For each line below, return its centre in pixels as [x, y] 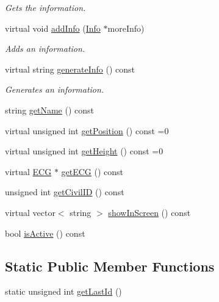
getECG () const [92, 171]
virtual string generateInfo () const [70, 69]
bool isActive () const [45, 233]
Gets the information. [45, 7]
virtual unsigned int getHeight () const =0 [84, 151]
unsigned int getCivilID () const [65, 192]
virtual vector [30, 212]
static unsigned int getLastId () [63, 291]
